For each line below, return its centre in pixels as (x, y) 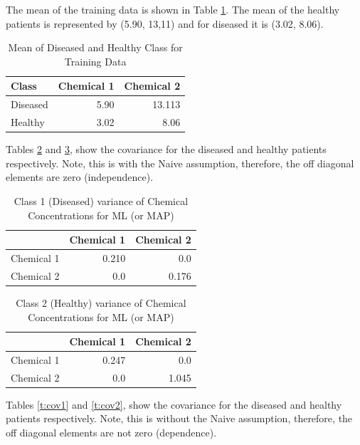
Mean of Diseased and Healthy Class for (95, 47)
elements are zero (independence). (80, 177)
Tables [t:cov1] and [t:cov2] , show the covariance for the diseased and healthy (174, 404)
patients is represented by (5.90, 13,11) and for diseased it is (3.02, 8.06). (165, 23)
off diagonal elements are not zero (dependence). (111, 433)
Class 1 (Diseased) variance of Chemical (101, 200)
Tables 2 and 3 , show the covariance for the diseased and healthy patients (166, 149)
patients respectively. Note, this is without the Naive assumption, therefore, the (179, 418)
